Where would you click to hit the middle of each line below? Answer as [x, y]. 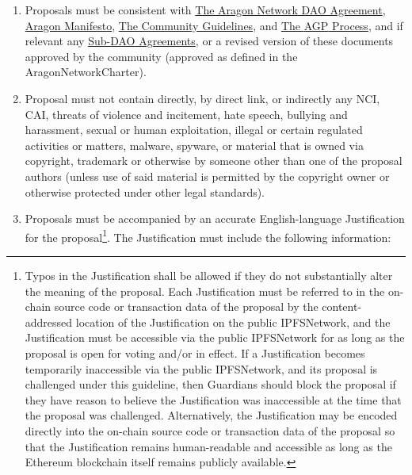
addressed [49, 322]
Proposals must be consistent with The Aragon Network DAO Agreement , [205, 10]
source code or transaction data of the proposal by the [186, 306]
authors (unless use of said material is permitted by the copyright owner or [207, 176]
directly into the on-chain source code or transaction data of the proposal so [210, 430]
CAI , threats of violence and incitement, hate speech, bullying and [186, 114]
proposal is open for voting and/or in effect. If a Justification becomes [195, 352]
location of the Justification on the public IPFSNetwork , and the [233, 322]
